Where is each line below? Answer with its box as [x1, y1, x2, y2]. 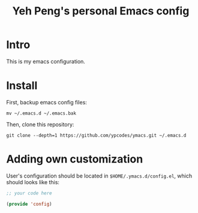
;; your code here [6, 190, 52, 196]
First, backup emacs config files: [6, 98, 87, 106]
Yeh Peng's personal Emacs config [12, 4, 190, 18]
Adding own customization [6, 152, 143, 166]
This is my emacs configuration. [6, 58, 86, 65]
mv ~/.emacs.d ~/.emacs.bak [6, 110, 77, 116]
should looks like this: [6, 178, 60, 185]
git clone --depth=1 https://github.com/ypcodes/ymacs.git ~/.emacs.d [6, 132, 187, 139]
